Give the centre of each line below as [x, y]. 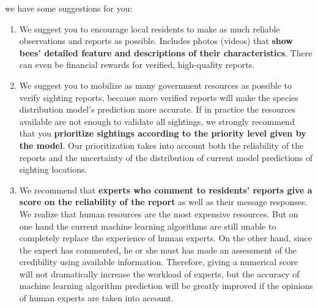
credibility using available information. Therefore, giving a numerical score [159, 262]
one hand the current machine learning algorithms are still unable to [148, 226]
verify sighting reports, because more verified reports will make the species [159, 97]
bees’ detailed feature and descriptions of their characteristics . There [166, 52]
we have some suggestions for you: [69, 8]
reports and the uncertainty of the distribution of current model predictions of [166, 157]
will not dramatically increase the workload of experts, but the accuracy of [159, 273]
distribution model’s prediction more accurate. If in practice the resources [157, 109]
